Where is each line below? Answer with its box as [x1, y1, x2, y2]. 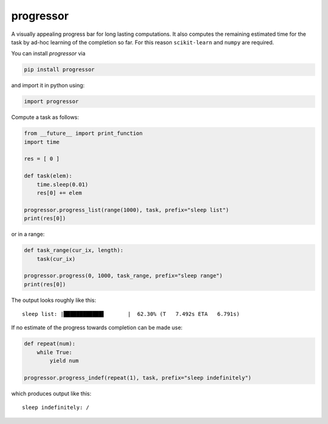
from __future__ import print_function [24, 130, 143, 137]
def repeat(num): [24, 340, 76, 347]
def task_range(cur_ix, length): [24, 247, 124, 254]
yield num [49, 357, 79, 364]
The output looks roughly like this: [11, 296, 97, 304]
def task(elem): [24, 173, 73, 179]
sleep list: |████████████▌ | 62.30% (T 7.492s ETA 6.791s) [22, 310, 240, 318]
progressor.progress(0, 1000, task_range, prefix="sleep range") [24, 272, 223, 279]
